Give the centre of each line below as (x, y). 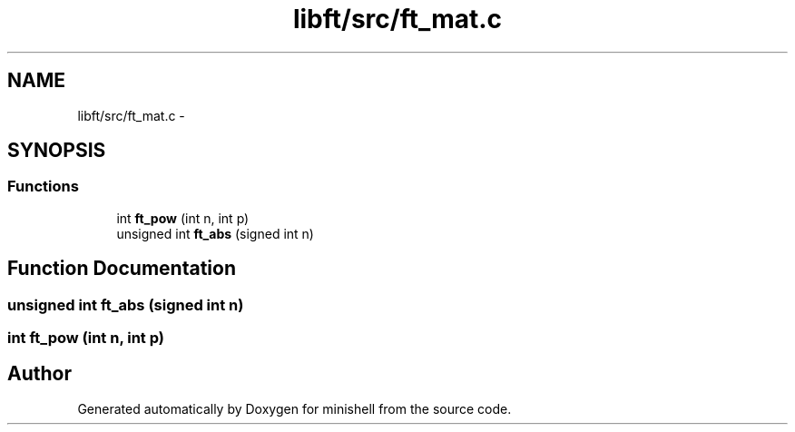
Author (39, 374)
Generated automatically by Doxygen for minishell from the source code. (294, 408)
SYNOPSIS (57, 151)
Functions (43, 187)
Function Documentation (122, 269)
